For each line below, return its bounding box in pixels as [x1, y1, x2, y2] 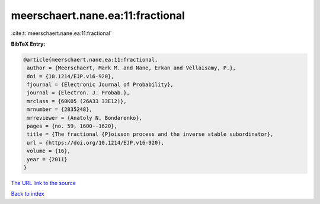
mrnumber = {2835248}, [27, 106, 93, 113]
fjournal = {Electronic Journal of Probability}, [27, 81, 174, 88]
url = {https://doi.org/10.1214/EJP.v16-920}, [27, 139, 164, 146]
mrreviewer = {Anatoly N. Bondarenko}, [27, 114, 142, 121]
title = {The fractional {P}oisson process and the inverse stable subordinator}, [27, 131, 274, 138]
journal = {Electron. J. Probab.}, [27, 90, 130, 96]
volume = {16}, [27, 148, 71, 154]
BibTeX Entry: [11, 40, 46, 47]
